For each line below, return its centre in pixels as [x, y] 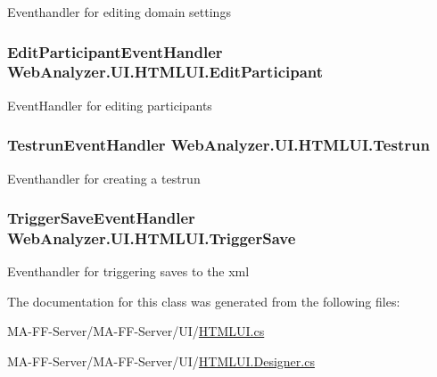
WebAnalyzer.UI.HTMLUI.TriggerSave [152, 238]
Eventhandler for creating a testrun [104, 178]
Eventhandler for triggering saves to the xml [128, 271]
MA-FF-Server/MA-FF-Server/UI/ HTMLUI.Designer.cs [161, 361]
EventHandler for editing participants [110, 105]
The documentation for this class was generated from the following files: [204, 301]
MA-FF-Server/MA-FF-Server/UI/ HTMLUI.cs [136, 331]
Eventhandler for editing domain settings [119, 12]
